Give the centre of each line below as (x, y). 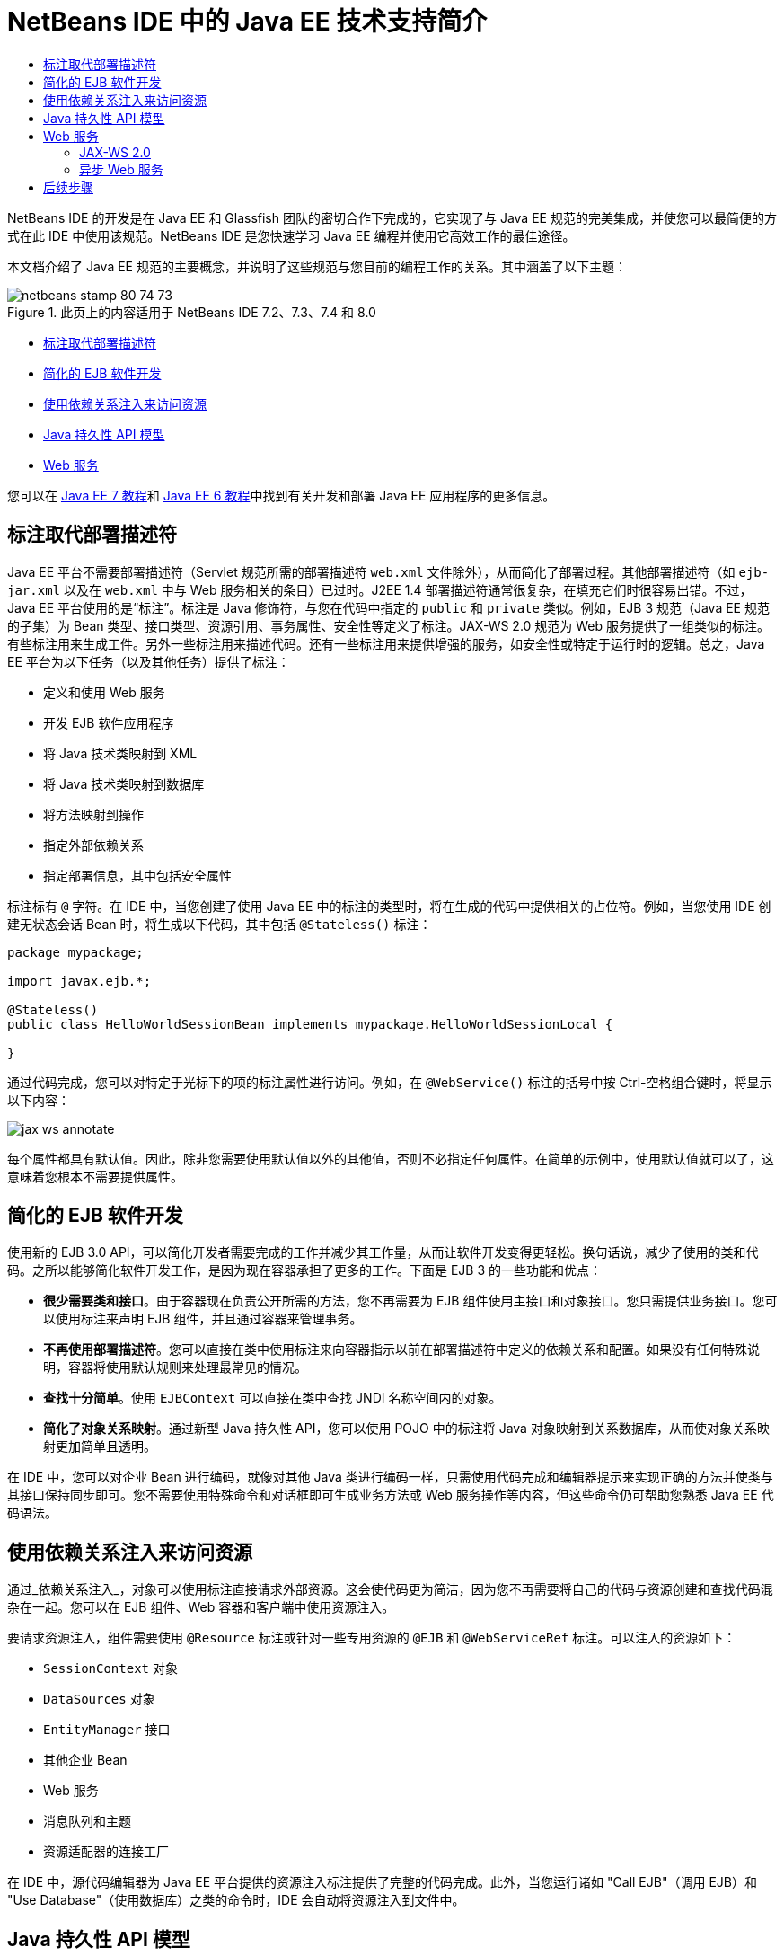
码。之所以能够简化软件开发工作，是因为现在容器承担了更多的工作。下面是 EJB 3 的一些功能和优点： (305, 1270)
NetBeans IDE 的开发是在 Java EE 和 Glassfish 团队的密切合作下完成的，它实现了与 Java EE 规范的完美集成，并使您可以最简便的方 (392, 217)
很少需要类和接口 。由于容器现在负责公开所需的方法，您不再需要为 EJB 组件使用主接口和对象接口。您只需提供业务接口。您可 (410, 1301)
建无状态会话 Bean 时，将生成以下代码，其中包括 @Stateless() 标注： (220, 924)
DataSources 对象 (99, 1699)
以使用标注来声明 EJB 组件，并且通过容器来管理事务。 (203, 1319)
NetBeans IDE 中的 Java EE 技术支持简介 (247, 22)
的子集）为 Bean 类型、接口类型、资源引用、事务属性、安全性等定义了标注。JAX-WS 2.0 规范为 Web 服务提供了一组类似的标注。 (389, 625)
